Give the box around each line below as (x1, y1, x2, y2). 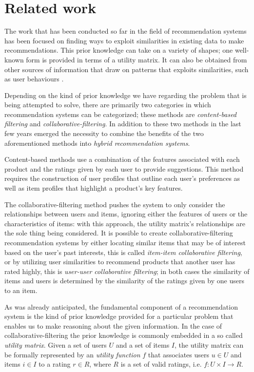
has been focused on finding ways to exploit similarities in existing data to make (4, 35, 244, 45)
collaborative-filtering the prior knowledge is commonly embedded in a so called (4, 330, 243, 340)
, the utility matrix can (174, 339, 244, 350)
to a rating (39, 359, 71, 369)
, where (89, 359, 111, 369)
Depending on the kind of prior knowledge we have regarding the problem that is (4, 90, 247, 100)
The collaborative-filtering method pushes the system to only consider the (4, 199, 225, 209)
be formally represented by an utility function (4, 349, 140, 359)
